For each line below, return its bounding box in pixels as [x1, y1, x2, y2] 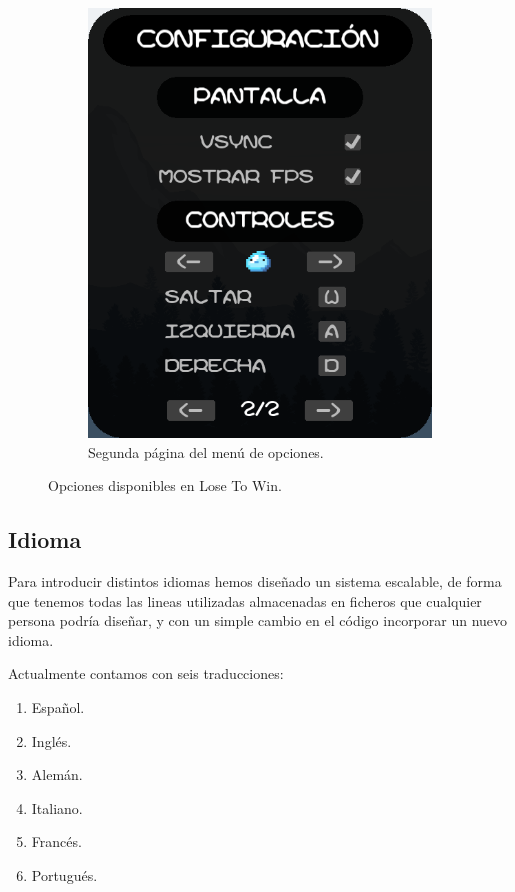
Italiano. [31, 797, 83, 818]
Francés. [31, 831, 82, 852]
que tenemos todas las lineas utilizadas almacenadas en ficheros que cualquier [8, 590, 482, 611]
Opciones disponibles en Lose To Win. [48, 475, 282, 496]
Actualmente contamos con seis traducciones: [8, 663, 284, 684]
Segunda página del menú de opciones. [88, 441, 324, 462]
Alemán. [31, 764, 83, 785]
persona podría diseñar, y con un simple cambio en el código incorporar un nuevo [8, 610, 508, 631]
